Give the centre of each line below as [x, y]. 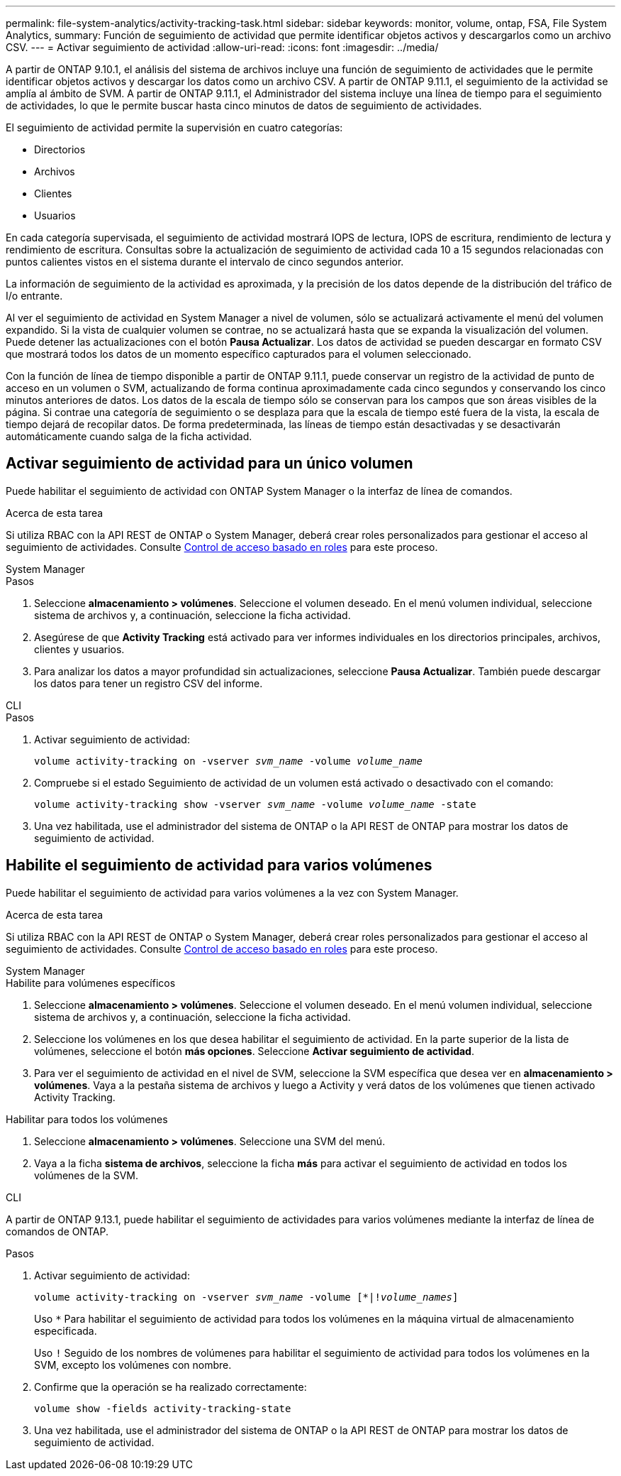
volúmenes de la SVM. [86, 1175]
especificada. [66, 1330]
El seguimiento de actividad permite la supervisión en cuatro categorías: [174, 127]
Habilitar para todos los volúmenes [87, 1119]
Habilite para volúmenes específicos [91, 983]
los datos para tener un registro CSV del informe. [149, 683]
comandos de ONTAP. [57, 1231]
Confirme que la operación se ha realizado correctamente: [170, 1387]
